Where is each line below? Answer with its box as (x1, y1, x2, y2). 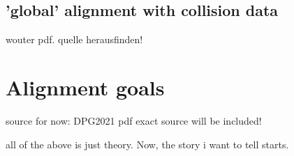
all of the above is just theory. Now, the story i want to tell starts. (6, 136, 289, 151)
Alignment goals (6, 72, 165, 101)
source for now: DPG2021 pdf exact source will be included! (6, 113, 262, 127)
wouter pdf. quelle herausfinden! (6, 32, 143, 47)
